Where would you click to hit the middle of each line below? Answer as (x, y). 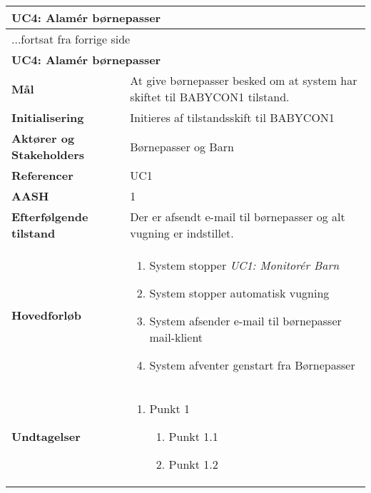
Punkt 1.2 (193, 464)
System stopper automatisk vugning (239, 293)
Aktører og (43, 138)
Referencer (42, 175)
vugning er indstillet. (182, 233)
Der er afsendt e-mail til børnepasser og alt (238, 217)
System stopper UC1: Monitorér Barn (244, 265)
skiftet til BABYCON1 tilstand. (210, 97)
